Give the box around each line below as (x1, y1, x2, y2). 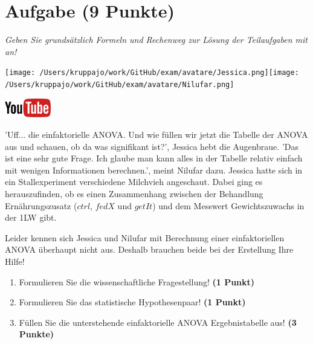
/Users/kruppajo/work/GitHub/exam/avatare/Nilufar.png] (5, 80, 234, 89)
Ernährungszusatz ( (5, 199, 77, 212)
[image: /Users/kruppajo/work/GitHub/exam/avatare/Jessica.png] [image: (5, 68, 299, 77)
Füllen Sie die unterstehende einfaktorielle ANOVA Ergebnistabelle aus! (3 (19, 316, 297, 328)
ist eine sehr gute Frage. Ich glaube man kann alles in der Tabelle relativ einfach (5, 152, 303, 164)
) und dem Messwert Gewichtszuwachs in (152, 199, 305, 212)
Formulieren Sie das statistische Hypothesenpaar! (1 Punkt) (19, 296, 246, 308)
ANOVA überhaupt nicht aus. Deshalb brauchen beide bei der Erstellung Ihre (5, 243, 294, 256)
